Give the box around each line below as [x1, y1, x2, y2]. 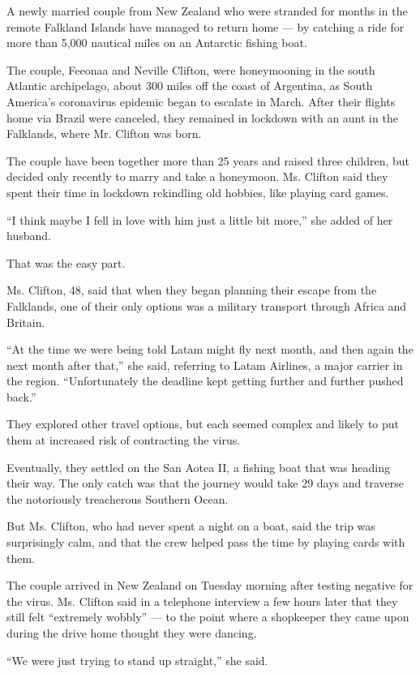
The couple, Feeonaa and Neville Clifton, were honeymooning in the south [6, 61, 375, 78]
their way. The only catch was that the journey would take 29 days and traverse [6, 474, 404, 492]
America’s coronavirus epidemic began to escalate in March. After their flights [6, 92, 396, 109]
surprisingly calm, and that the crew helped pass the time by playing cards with [6, 534, 405, 551]
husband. [6, 227, 51, 244]
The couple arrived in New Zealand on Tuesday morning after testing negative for [6, 577, 414, 594]
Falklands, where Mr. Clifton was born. [6, 125, 202, 142]
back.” [6, 388, 36, 405]
